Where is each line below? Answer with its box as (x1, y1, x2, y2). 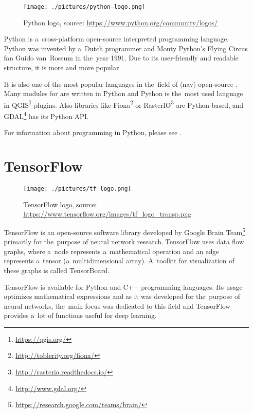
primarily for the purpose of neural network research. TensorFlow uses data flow (4, 236, 244, 247)
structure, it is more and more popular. (4, 62, 121, 73)
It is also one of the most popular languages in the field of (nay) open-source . (4, 79, 237, 89)
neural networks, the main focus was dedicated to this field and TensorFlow (4, 300, 231, 311)
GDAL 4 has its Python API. (4, 110, 89, 121)
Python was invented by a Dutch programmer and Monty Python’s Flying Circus (4, 43, 248, 53)
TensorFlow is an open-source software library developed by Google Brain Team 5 (4, 225, 246, 237)
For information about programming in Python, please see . (4, 127, 182, 138)
